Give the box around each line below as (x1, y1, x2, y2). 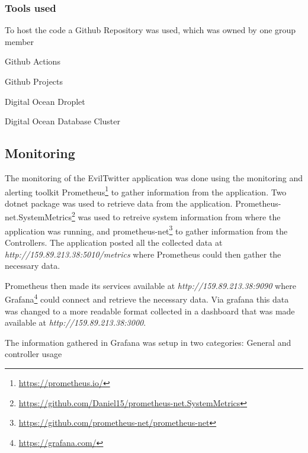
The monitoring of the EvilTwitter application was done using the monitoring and (5, 171, 303, 184)
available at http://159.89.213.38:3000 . (5, 316, 146, 329)
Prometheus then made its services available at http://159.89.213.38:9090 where (5, 279, 296, 291)
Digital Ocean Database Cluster (5, 115, 121, 127)
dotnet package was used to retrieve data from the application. (5, 197, 233, 209)
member (5, 35, 34, 47)
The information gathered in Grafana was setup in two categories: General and (5, 336, 291, 348)
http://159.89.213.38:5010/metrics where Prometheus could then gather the (5, 248, 281, 260)
